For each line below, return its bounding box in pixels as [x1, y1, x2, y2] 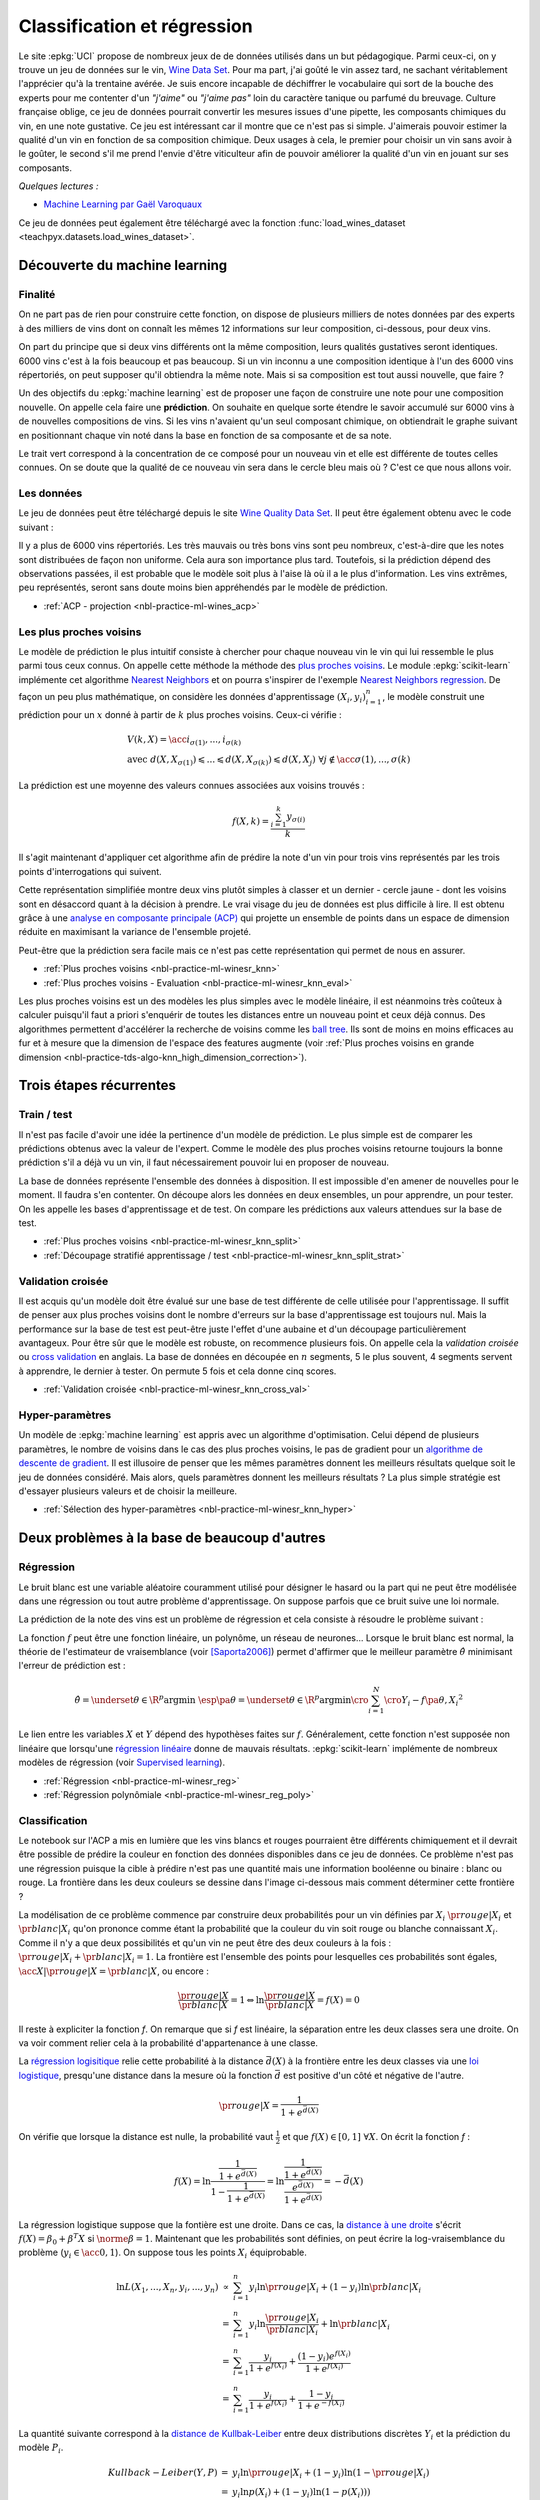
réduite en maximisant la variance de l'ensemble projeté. [18, 926, 252, 938]
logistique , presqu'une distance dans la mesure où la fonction [18, 2069, 273, 2081]
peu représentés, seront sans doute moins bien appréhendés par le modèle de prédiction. [18, 581, 389, 594]
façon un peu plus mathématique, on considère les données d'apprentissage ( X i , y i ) [18, 690, 367, 705]
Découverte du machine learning [18, 257, 228, 274]
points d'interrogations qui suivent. [18, 865, 162, 877]
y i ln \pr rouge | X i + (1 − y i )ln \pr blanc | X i [248, 2281, 422, 2295]
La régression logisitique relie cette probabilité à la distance [18, 2055, 264, 2067]
